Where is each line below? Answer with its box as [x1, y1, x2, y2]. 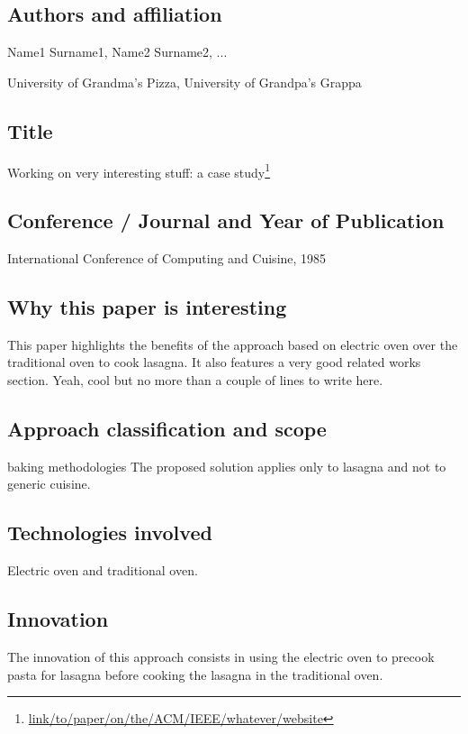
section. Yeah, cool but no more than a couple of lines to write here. [7, 371, 383, 390]
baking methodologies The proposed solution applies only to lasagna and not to [7, 456, 446, 475]
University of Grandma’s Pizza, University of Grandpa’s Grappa [7, 72, 362, 91]
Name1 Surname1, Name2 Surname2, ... [7, 42, 228, 61]
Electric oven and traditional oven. [7, 561, 198, 580]
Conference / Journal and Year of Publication [7, 206, 445, 234]
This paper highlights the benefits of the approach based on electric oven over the [7, 335, 458, 353]
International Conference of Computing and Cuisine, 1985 [7, 249, 327, 268]
